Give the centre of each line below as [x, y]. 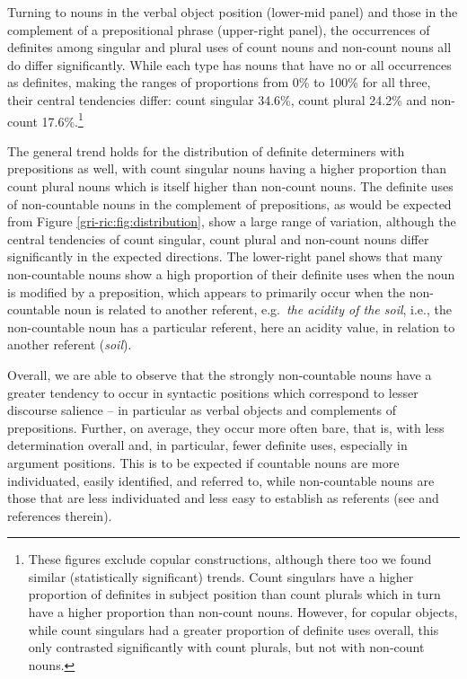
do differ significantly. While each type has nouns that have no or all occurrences [229, 64]
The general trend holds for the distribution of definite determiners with [206, 150]
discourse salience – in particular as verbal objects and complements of [202, 410]
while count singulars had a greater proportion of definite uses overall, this [233, 629]
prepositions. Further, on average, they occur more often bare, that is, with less [226, 427]
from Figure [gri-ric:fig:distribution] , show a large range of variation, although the [232, 221]
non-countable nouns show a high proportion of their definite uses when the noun [231, 273]
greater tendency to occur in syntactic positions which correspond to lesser [213, 392]
